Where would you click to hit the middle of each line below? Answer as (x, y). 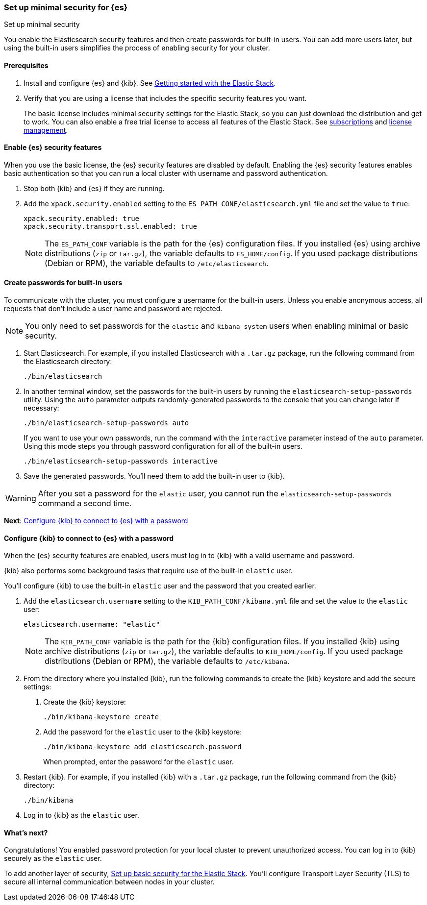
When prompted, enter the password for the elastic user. (138, 762)
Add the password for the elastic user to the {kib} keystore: (143, 732)
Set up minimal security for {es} (66, 7)
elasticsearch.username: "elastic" (92, 624)
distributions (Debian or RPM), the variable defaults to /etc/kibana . (167, 661)
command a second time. (85, 503)
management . (46, 130)
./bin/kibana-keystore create (101, 717)
